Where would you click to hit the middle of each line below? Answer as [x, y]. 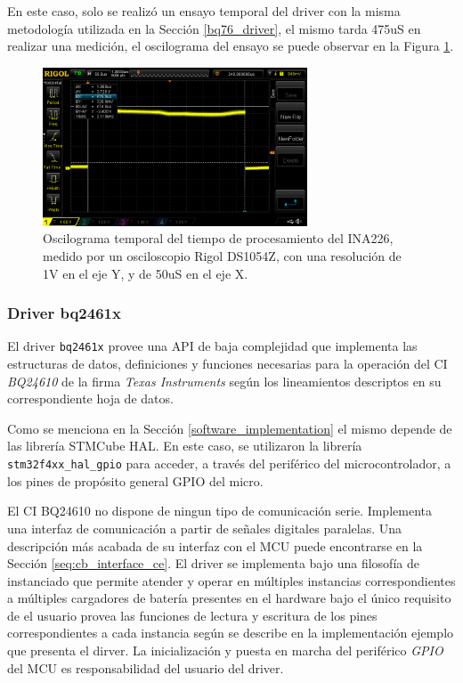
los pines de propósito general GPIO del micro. [135, 480]
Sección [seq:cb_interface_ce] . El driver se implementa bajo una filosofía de [213, 563]
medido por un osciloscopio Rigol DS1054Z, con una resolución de [222, 256]
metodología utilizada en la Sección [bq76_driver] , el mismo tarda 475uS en [214, 28]
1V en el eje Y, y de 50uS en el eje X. [146, 273]
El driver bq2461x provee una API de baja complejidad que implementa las [212, 346]
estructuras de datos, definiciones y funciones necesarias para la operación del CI [227, 364]
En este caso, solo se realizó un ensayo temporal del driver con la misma [204, 11]
